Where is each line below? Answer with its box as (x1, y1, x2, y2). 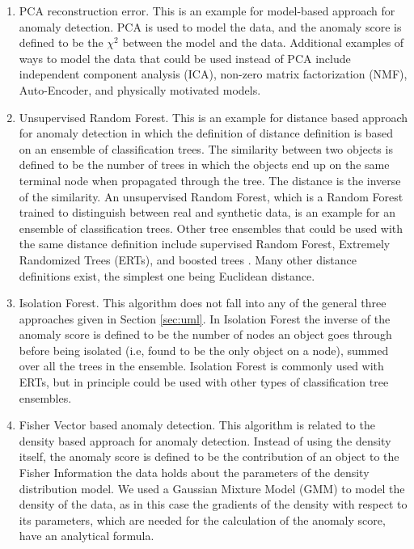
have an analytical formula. (19, 527, 154, 544)
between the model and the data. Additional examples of (122, 34, 404, 51)
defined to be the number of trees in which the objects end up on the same (19, 156, 390, 173)
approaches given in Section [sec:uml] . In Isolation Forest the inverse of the (19, 310, 391, 327)
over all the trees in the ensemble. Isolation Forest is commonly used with (19, 357, 384, 374)
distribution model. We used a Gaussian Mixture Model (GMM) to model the (19, 479, 405, 496)
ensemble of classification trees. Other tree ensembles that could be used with (19, 219, 403, 236)
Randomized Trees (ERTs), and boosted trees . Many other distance (19, 251, 357, 268)
